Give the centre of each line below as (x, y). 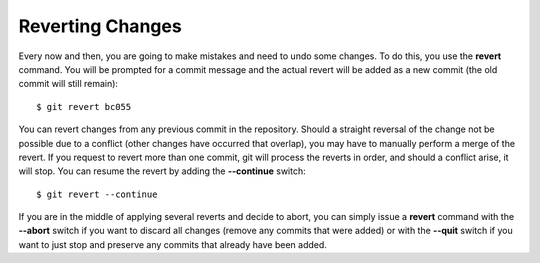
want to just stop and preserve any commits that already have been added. (172, 244)
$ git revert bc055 (84, 106)
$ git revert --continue (97, 194)
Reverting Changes (100, 26)
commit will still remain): (68, 84)
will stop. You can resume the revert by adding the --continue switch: (162, 171)
